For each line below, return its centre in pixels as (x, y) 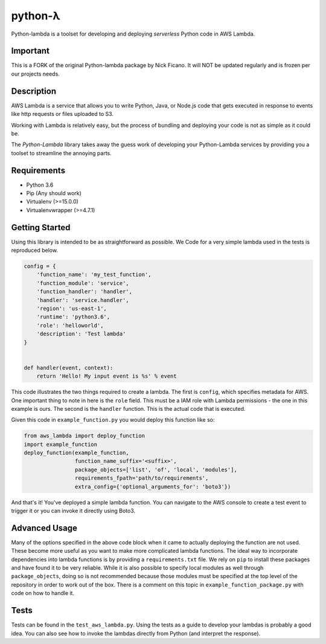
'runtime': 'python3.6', (73, 317)
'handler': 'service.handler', (83, 300)
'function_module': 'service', (83, 283)
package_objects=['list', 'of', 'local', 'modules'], (156, 469)
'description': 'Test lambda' (81, 334)
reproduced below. (35, 250)
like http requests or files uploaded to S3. (62, 114)
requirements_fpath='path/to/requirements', (142, 478)
